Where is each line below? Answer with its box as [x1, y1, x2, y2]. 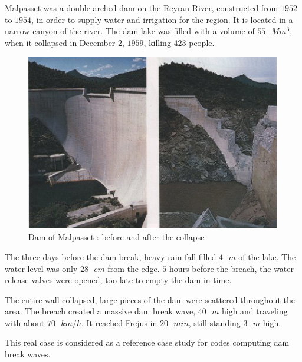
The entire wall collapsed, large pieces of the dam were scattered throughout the [5, 293, 295, 305]
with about [5, 316, 45, 328]
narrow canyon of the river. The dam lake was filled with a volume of [5, 25, 255, 37]
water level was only [5, 262, 78, 274]
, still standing [188, 316, 241, 328]
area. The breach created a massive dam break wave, [5, 305, 196, 317]
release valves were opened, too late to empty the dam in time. [5, 274, 232, 286]
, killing [143, 36, 171, 48]
